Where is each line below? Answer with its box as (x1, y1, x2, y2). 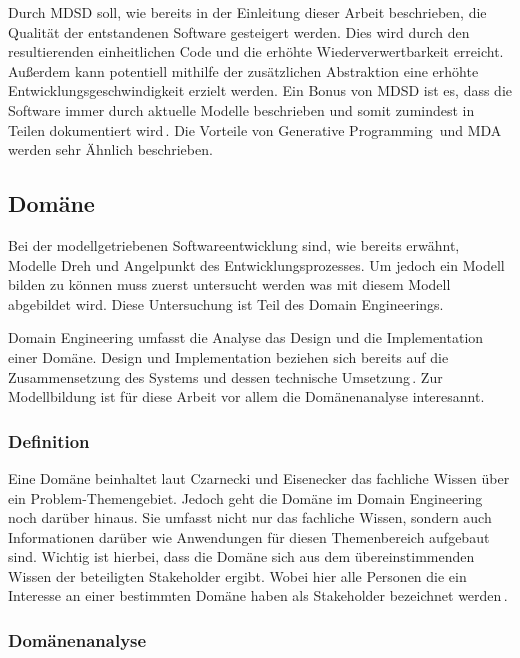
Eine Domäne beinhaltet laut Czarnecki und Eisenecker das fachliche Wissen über (8, 467, 510, 488)
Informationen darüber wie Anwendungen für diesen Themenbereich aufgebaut (8, 526, 490, 547)
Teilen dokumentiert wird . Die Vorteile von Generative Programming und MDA (8, 119, 502, 140)
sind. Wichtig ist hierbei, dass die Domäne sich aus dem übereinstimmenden (8, 546, 475, 567)
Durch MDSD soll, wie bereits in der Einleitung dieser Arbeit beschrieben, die (8, 2, 487, 22)
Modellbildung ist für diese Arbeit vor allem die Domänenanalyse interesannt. (8, 386, 485, 407)
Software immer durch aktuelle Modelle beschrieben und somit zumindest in (8, 99, 475, 120)
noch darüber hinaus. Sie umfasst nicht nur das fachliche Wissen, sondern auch (8, 507, 492, 528)
